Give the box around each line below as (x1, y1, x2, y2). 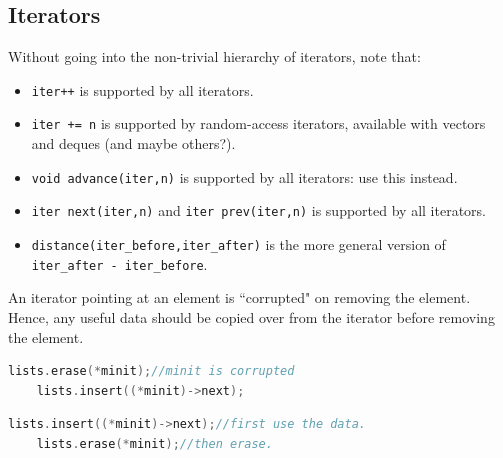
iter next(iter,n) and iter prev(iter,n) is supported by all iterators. (31, 200, 486, 221)
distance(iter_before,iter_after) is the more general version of (31, 234, 446, 255)
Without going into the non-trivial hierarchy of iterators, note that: (8, 46, 421, 67)
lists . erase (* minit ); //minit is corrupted (8, 364, 295, 379)
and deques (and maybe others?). (31, 133, 236, 154)
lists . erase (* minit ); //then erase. (36, 436, 273, 451)
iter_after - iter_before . (31, 253, 208, 274)
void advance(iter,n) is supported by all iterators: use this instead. (31, 166, 458, 187)
